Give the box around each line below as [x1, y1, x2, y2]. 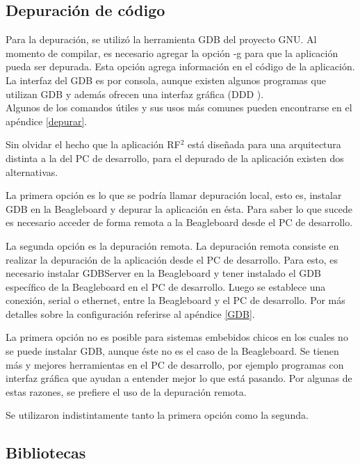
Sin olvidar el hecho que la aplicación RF [6, 137, 181, 152]
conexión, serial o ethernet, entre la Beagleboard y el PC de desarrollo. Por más [6, 293, 345, 307]
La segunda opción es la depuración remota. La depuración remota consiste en [6, 238, 339, 253]
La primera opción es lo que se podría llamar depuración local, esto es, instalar [6, 188, 342, 202]
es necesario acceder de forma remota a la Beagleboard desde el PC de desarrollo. [6, 215, 353, 230]
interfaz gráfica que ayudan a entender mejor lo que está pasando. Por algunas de [6, 371, 352, 385]
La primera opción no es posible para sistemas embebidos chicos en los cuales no [6, 330, 348, 344]
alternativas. [6, 164, 58, 179]
